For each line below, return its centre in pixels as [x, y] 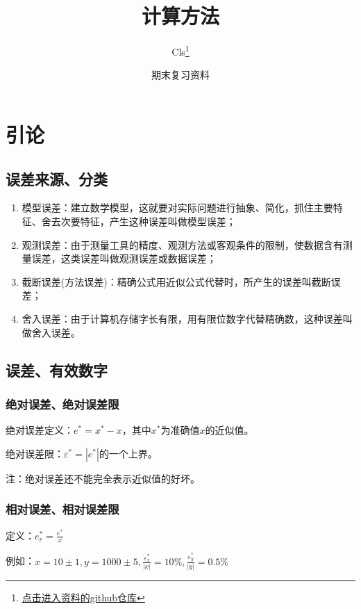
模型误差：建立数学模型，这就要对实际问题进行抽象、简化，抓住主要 [177, 208]
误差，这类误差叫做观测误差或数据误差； [124, 258]
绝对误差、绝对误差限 [62, 404]
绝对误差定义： [40, 430]
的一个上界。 [128, 453]
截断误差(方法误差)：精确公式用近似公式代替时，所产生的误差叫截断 [176, 281]
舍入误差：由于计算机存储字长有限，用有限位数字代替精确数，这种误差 [182, 318]
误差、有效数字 [57, 370]
